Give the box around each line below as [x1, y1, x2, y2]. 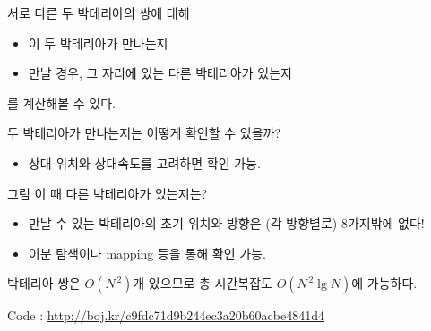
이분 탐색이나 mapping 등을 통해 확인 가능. [28, 243, 266, 262]
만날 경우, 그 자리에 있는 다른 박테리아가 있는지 [28, 64, 292, 82]
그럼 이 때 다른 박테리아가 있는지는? [7, 183, 208, 202]
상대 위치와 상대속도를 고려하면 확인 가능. [28, 153, 261, 172]
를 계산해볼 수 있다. [7, 93, 116, 112]
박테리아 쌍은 [7, 274, 81, 293]
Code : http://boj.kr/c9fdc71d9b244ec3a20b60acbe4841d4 [7, 306, 324, 325]
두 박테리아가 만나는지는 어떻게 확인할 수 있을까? [7, 123, 281, 142]
